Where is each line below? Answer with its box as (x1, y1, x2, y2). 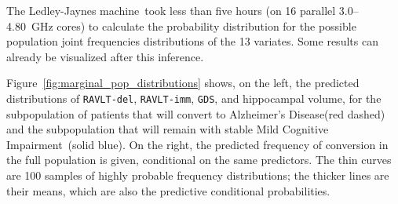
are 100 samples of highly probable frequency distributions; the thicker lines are (6, 167, 389, 183)
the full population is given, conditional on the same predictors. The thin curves (6, 151, 392, 168)
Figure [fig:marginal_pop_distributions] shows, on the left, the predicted (6, 75, 360, 91)
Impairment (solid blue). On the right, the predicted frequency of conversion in (6, 136, 389, 152)
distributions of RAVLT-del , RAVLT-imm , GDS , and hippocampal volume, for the (6, 89, 382, 106)
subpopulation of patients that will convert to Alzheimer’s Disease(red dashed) (6, 105, 385, 122)
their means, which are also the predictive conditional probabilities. (6, 182, 330, 199)
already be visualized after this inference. (6, 48, 204, 64)
